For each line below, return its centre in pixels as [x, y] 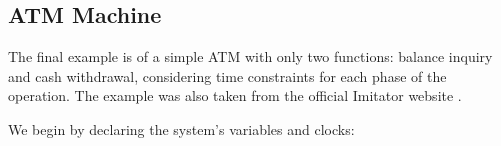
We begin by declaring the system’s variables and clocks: [181, 128]
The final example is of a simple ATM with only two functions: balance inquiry [250, 56]
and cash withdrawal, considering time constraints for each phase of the [227, 75]
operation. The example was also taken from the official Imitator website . [235, 95]
